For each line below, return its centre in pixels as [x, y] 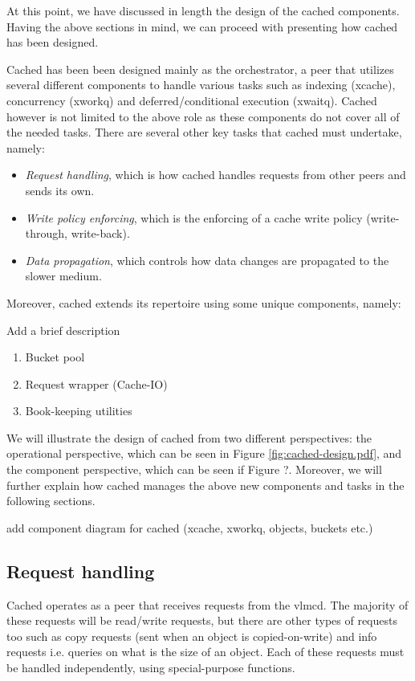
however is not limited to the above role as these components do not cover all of [203, 116]
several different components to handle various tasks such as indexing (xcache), [201, 85]
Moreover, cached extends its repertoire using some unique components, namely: [204, 302]
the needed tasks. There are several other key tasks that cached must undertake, [204, 132]
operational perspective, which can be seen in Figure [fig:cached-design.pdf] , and [204, 453]
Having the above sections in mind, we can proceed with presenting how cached [202, 26]
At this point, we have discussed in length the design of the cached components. [203, 10]
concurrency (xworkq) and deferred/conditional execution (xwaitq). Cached [192, 100]
